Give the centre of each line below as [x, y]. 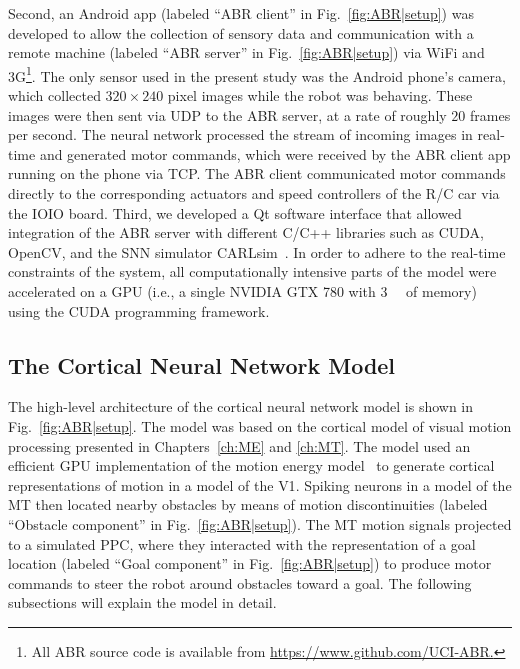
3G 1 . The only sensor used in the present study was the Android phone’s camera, [257, 74]
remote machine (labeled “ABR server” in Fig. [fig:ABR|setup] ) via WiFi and [246, 52]
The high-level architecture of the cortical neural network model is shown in [241, 406]
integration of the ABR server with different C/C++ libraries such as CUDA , [246, 232]
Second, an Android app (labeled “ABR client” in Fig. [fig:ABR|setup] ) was [241, 13]
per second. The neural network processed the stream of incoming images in [240, 134]
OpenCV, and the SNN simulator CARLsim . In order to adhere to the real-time [257, 251]
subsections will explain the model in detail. [142, 602]
